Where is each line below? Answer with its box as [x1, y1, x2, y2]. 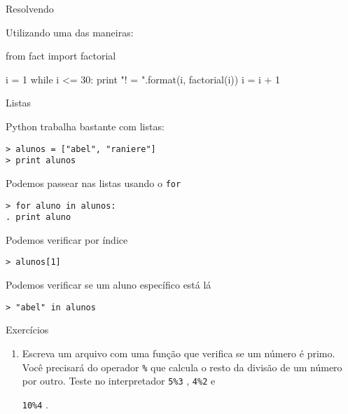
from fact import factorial [6, 48, 116, 63]
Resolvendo [6, 1, 54, 15]
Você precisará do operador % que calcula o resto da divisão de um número [22, 359, 342, 374]
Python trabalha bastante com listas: [6, 118, 165, 133]
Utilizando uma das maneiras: [6, 25, 134, 39]
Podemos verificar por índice [6, 232, 128, 247]
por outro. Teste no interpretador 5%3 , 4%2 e [22, 373, 216, 388]
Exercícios [6, 322, 49, 337]
